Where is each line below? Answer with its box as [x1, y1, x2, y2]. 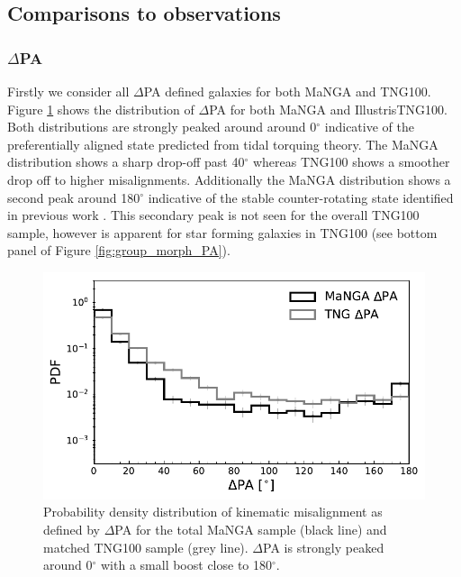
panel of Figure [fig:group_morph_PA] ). [7, 241, 230, 260]
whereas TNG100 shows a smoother [252, 152, 450, 171]
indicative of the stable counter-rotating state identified [148, 188, 454, 206]
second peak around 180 [7, 188, 140, 206]
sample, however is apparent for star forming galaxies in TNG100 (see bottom [7, 223, 438, 242]
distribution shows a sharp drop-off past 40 [7, 152, 245, 171]
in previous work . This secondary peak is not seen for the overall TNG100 [7, 206, 420, 224]
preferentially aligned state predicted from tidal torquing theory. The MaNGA [7, 134, 438, 153]
